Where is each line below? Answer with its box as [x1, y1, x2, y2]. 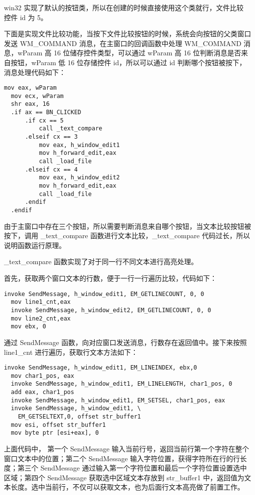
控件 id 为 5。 [4, 12, 48, 22]
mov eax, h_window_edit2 [39, 174, 120, 181]
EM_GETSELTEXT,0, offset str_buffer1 [18, 413, 141, 421]
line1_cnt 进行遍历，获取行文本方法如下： [4, 346, 138, 357]
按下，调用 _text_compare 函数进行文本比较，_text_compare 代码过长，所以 [4, 230, 250, 241]
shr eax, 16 [11, 100, 50, 108]
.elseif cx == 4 [25, 166, 78, 173]
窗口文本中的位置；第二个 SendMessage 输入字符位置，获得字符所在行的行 [4, 453, 240, 463]
